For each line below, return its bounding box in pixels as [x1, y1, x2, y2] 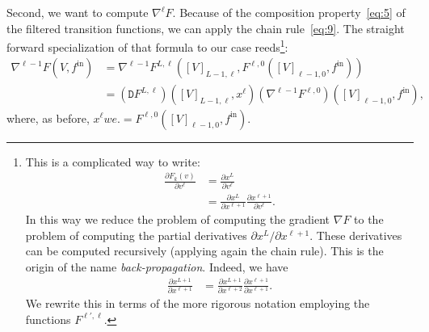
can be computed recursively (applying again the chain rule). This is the [25, 242, 384, 259]
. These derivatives [309, 226, 402, 243]
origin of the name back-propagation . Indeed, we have [25, 258, 288, 275]
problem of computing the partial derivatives [25, 226, 247, 243]
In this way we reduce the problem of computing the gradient [25, 211, 330, 228]
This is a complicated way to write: [25, 153, 200, 170]
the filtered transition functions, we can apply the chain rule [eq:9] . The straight [6, 19, 405, 36]
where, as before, [6, 109, 90, 126]
